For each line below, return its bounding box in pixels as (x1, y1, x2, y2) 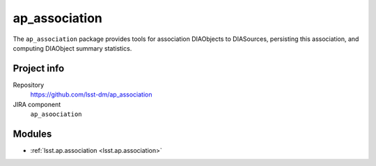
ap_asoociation (30, 110, 83, 118)
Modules (13, 128, 52, 140)
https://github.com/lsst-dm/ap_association (30, 90, 152, 99)
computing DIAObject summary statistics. (13, 44, 132, 52)
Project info (13, 63, 65, 74)
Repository (13, 81, 45, 89)
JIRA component (13, 100, 61, 108)
